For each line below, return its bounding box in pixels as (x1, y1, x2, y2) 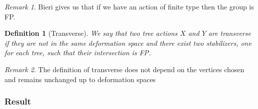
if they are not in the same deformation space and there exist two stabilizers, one (4, 37, 252, 48)
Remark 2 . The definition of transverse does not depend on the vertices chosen (4, 64, 245, 74)
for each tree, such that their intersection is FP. (4, 47, 151, 58)
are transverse (208, 28, 251, 38)
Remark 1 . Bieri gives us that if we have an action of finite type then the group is (4, 1, 254, 11)
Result (4, 95, 31, 108)
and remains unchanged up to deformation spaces (4, 74, 156, 84)
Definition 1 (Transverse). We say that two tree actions (4, 28, 178, 38)
